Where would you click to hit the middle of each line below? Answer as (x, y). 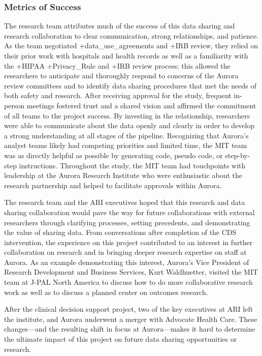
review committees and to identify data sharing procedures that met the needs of (130, 85)
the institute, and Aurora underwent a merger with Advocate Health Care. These (131, 319)
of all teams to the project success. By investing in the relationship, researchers (127, 115)
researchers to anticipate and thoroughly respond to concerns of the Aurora (121, 76)
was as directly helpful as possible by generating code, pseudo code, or (113, 155)
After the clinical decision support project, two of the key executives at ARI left (129, 309)
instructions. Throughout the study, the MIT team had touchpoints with (132, 165)
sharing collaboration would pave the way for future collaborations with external (129, 212)
